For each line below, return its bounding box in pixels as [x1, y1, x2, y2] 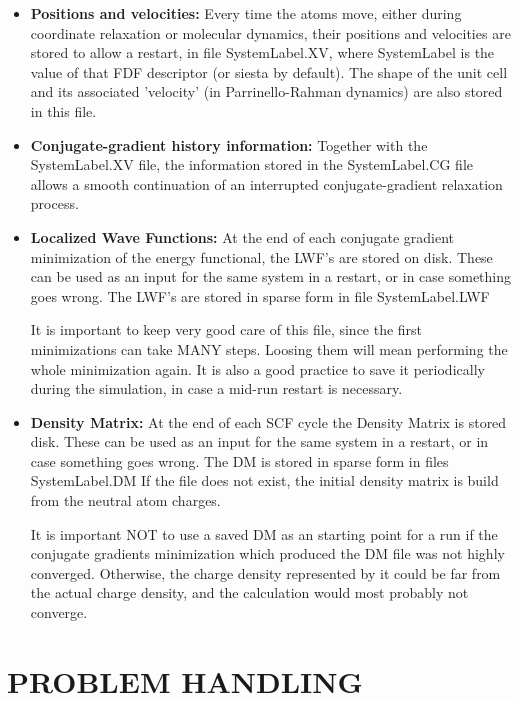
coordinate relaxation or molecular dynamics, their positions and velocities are [30, 22, 511, 43]
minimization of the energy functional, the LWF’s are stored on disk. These [30, 246, 493, 267]
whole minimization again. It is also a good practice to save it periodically [30, 358, 485, 379]
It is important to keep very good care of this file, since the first [30, 319, 423, 340]
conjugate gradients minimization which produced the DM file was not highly [30, 543, 505, 564]
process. [30, 193, 79, 214]
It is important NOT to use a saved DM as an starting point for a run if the [30, 523, 498, 544]
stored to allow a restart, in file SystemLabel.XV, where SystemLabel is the [30, 42, 495, 63]
